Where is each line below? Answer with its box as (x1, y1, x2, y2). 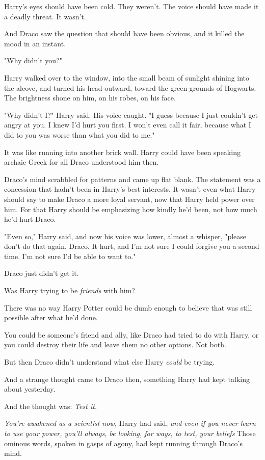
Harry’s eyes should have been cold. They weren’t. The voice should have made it (4, 1, 259, 11)
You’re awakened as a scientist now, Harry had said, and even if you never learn (4, 418, 256, 428)
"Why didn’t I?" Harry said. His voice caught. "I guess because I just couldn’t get (4, 109, 258, 120)
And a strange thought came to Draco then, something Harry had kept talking (4, 373, 250, 384)
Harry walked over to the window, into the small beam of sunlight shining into (4, 72, 250, 83)
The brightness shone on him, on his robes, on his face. (4, 92, 176, 103)
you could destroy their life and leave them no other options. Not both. (4, 339, 226, 350)
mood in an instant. (4, 38, 66, 48)
